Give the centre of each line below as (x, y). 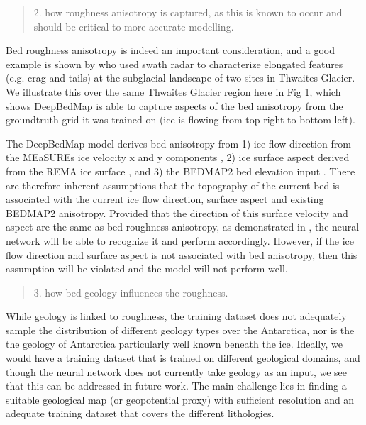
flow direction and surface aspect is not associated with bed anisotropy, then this (182, 254)
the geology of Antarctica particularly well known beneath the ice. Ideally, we (174, 344)
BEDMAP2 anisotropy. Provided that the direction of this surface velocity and (177, 213)
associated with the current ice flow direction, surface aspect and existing (165, 199)
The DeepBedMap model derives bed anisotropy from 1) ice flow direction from (178, 143)
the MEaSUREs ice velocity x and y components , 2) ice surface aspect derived (178, 157)
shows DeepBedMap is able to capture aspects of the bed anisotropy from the (174, 105)
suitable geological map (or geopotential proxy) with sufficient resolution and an (180, 399)
